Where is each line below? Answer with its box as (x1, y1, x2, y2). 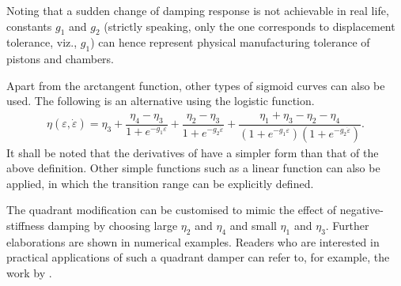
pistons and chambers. (6, 51, 114, 67)
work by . (6, 265, 52, 281)
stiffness (6, 217, 45, 234)
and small (229, 217, 277, 234)
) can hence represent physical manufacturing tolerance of (90, 34, 370, 51)
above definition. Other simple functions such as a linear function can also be (6, 160, 380, 176)
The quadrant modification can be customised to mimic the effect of (6, 201, 337, 218)
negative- (339, 201, 384, 218)
